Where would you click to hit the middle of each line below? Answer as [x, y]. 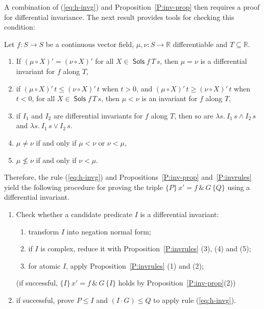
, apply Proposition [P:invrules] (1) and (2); [135, 265]
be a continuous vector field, [90, 44]
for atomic [44, 265]
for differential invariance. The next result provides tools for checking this [119, 17]
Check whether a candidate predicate [74, 214]
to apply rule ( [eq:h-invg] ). [195, 300]
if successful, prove [45, 300]
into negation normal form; [109, 231]
